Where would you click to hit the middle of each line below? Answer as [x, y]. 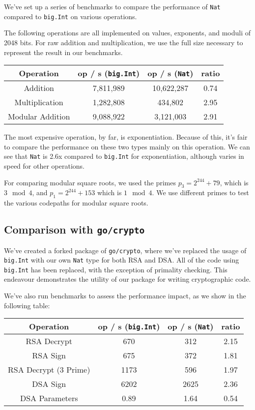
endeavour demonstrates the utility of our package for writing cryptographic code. [127, 279]
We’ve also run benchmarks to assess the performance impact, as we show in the [125, 296]
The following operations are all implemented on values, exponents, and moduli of [127, 33]
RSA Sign [49, 355]
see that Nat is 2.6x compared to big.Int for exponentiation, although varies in [124, 156]
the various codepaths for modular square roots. [76, 203]
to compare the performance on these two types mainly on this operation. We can [127, 146]
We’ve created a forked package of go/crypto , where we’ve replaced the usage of [125, 250]
